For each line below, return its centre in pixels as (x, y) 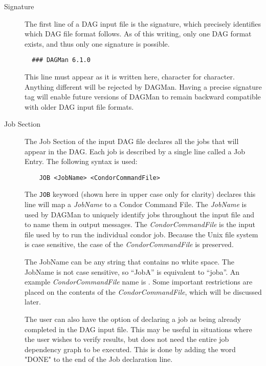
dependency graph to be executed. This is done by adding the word (130, 349)
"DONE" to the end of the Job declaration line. (99, 359)
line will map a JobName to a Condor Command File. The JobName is (136, 204)
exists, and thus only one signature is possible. (97, 43)
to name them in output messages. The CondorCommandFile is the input (140, 224)
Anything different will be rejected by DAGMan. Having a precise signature (143, 86)
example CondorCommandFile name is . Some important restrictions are (139, 282)
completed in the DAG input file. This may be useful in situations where (138, 329)
